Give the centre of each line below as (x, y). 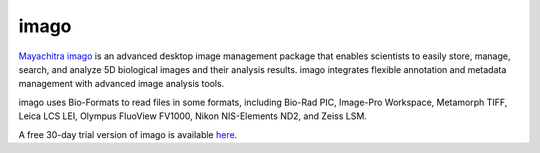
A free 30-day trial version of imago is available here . (128, 134)
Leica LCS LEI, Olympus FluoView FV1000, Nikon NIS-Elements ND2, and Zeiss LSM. (192, 116)
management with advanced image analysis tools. (121, 84)
